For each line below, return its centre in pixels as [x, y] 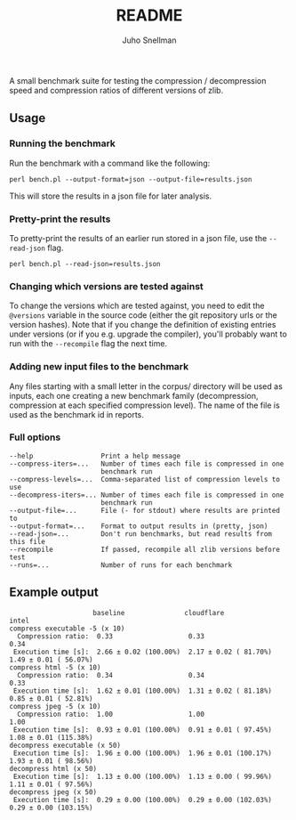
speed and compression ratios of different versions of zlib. [116, 90]
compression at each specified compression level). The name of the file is [144, 405]
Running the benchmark [62, 143]
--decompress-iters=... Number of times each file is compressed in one [147, 495]
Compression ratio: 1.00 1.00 [111, 714]
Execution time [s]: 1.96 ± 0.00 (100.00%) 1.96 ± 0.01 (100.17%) [143, 753]
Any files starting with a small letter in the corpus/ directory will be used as [146, 386]
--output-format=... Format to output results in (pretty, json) [139, 526]
